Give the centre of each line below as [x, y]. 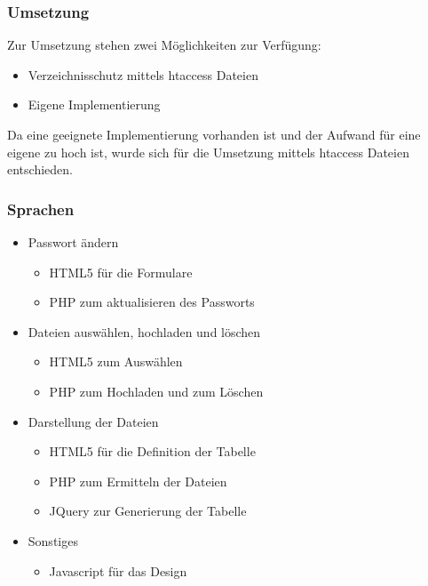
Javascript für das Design [118, 570]
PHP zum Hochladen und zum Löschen [156, 391]
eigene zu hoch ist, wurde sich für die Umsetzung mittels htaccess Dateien [208, 152]
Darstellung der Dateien [93, 421]
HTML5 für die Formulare [121, 272]
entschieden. [40, 169]
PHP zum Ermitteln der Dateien [138, 481]
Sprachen [41, 209]
